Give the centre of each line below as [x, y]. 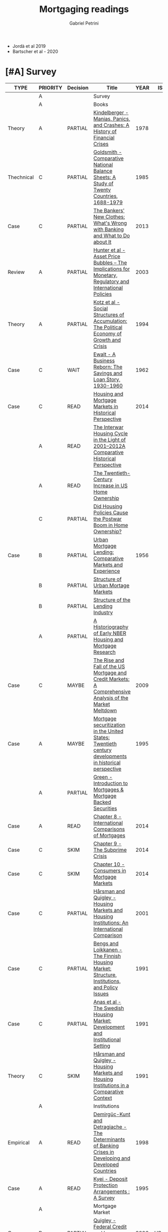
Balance [103, 171]
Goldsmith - [108, 152]
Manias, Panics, [112, 119]
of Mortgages [109, 835]
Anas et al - [107, 1002]
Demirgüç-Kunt [112, 1114]
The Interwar [108, 427]
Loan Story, [107, 379]
